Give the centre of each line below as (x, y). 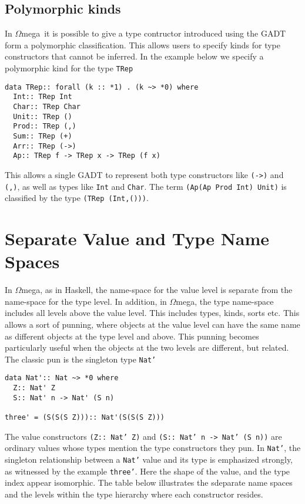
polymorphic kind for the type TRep (69, 67)
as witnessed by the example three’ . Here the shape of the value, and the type (148, 471)
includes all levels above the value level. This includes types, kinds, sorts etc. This (152, 313)
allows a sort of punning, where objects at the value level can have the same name (152, 324)
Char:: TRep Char (47, 106)
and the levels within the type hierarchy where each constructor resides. (134, 494)
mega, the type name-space (225, 301)
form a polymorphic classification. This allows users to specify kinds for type (143, 45)
